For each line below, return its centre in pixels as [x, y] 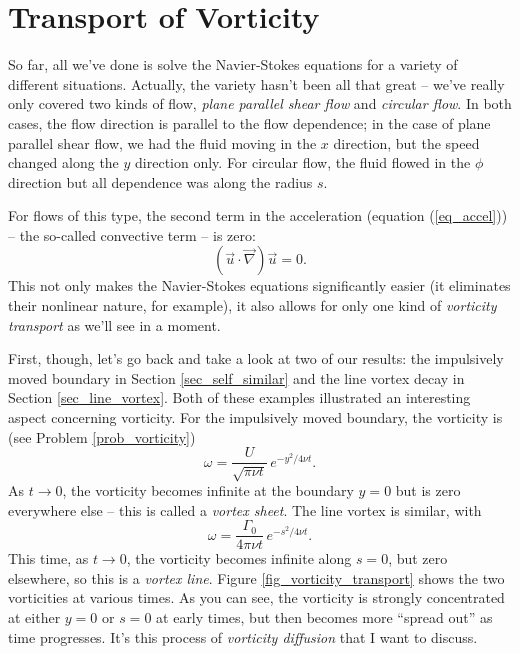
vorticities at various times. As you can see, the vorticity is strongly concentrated [256, 597]
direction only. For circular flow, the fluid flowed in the [303, 162]
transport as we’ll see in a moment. [114, 324]
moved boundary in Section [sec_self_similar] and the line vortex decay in [236, 377]
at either [34, 617]
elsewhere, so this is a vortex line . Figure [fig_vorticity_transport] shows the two [256, 577]
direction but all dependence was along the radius [160, 181]
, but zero [418, 558]
